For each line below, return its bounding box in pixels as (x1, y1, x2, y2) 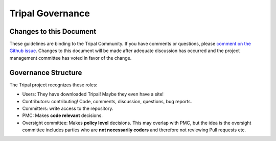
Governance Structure (9, 68, 82, 77)
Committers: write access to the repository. (22, 105, 113, 111)
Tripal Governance (9, 8, 90, 19)
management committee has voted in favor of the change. (9, 55, 132, 61)
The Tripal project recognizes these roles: (9, 82, 98, 88)
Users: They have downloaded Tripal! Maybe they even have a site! (22, 91, 164, 97)
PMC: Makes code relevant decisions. (22, 112, 103, 119)
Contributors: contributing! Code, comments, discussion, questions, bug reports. (22, 98, 192, 104)
